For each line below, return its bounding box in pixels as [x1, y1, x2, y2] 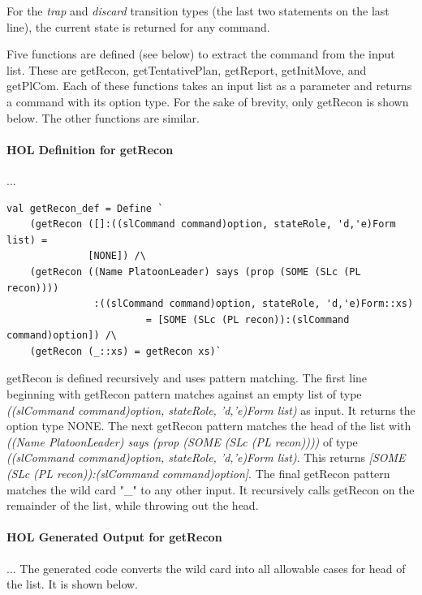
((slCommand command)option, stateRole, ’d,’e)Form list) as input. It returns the [6, 401, 416, 418]
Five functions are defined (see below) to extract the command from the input [6, 45, 395, 63]
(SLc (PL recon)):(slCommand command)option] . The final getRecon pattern [6, 465, 390, 482]
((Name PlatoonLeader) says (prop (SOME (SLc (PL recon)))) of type [6, 433, 358, 450]
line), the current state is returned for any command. [6, 18, 270, 35]
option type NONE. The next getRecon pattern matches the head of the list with [6, 417, 411, 434]
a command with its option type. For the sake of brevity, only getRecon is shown [6, 93, 409, 110]
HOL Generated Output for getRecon [6, 528, 222, 545]
